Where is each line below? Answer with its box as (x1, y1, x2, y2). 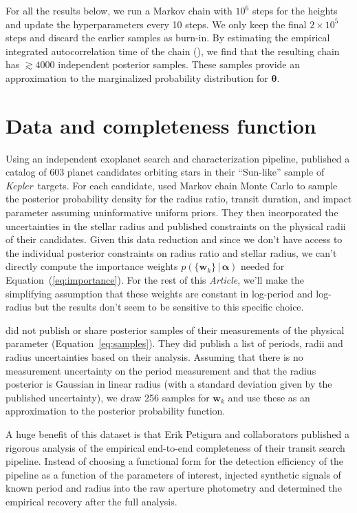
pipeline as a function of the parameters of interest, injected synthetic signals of (6, 467, 341, 481)
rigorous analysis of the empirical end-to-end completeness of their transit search (6, 440, 345, 454)
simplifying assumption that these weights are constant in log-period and (6, 286, 313, 300)
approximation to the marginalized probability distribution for (6, 70, 268, 85)
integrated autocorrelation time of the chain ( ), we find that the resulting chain (6, 43, 340, 58)
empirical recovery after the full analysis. (6, 494, 177, 508)
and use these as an (228, 390, 310, 404)
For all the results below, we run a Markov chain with (6, 3, 232, 17)
